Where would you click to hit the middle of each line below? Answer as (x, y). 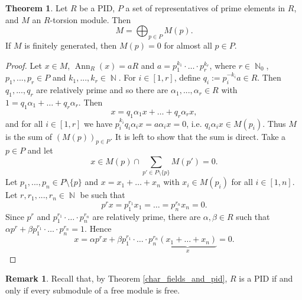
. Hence (98, 229)
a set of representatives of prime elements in (205, 8)
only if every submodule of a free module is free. (93, 290)
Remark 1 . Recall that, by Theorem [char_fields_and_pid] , (116, 278)
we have (98, 123)
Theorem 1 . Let (37, 8)
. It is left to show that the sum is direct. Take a (198, 136)
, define (187, 77)
